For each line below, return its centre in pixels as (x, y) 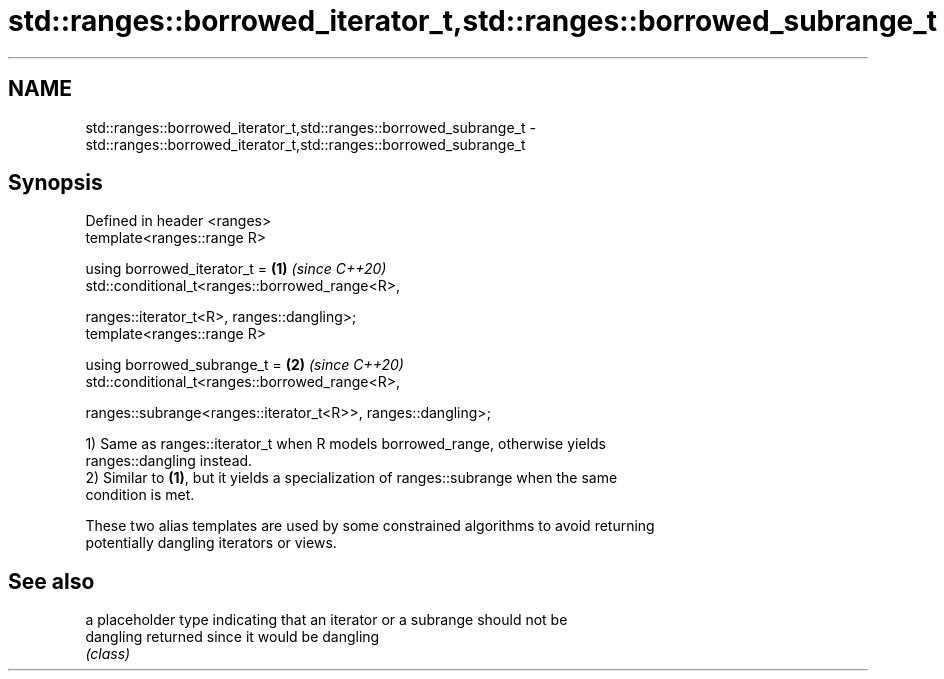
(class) (108, 654)
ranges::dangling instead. (169, 461)
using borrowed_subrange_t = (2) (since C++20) (244, 365)
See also (51, 581)
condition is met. (140, 495)
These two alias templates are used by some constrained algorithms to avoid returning (370, 526)
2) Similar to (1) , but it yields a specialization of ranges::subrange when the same (351, 478)
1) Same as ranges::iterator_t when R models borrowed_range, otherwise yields (345, 444)
